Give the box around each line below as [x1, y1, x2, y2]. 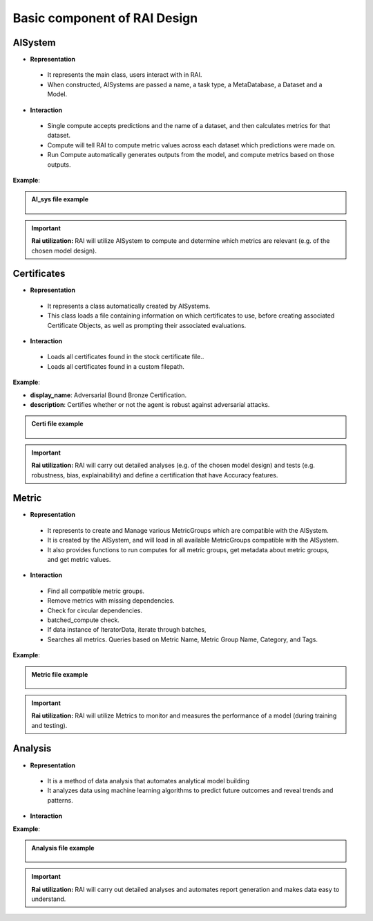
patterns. [47, 796, 73, 804]
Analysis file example [31, 844, 95, 852]
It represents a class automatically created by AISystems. [47, 302, 211, 310]
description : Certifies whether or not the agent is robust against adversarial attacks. [30, 400, 270, 408]
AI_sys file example [31, 195, 89, 203]
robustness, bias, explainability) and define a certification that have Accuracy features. [31, 471, 278, 479]
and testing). [31, 721, 68, 729]
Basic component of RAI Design [12, 10, 198, 26]
